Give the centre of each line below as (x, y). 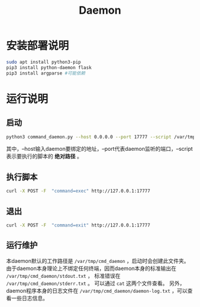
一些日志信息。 (29, 298)
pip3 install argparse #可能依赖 (46, 73)
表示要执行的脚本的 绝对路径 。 (44, 156)
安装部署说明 (38, 46)
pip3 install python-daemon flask (49, 67)
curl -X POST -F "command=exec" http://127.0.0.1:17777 (78, 191)
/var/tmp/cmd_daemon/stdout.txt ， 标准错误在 (63, 275)
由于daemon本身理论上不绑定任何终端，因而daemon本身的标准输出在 (91, 268)
